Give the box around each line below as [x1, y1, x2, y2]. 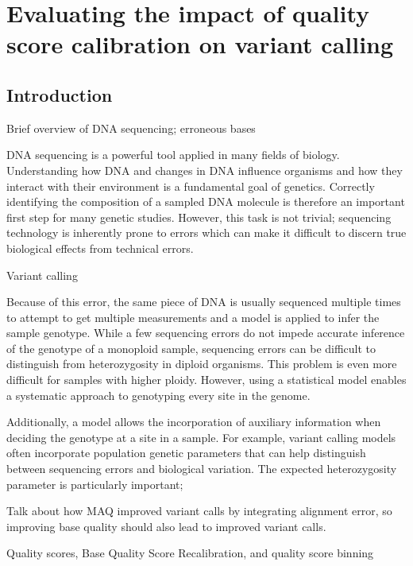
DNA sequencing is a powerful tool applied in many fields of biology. [6, 146, 340, 163]
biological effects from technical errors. [6, 239, 194, 256]
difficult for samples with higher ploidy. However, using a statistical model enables [6, 371, 407, 388]
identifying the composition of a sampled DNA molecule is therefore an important [6, 193, 405, 210]
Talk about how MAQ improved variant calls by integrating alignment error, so [6, 502, 392, 519]
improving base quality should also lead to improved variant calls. [6, 518, 326, 534]
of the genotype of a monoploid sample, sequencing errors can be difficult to [6, 339, 376, 356]
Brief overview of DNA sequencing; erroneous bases [6, 119, 256, 136]
